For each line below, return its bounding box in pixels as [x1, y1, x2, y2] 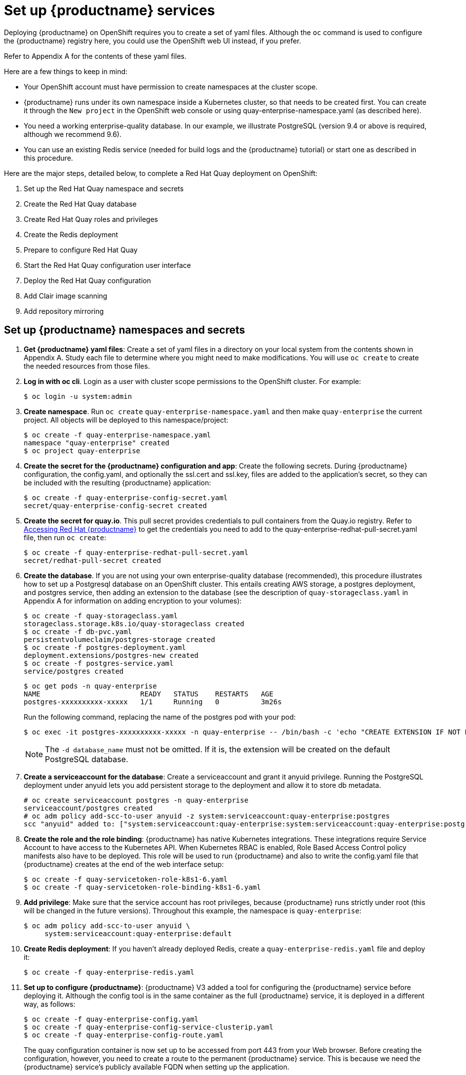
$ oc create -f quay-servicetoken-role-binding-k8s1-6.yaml [24, 883, 261, 891]
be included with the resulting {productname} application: [24, 478, 211, 487]
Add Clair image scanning [24, 291, 108, 300]
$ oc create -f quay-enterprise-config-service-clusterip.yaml [24, 1023, 273, 1031]
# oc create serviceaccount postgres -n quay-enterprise [24, 796, 249, 804]
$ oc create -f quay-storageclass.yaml [24, 611, 178, 620]
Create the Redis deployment [24, 230, 118, 239]
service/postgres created [24, 667, 124, 675]
